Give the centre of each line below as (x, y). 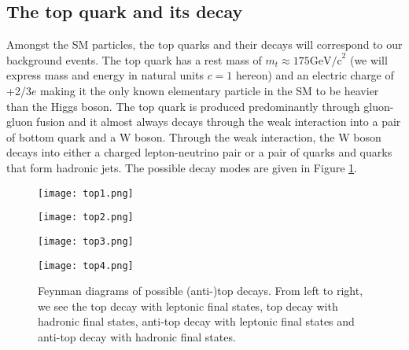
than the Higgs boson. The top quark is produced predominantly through (183, 106)
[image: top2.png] (86, 217)
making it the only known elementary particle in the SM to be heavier (210, 90)
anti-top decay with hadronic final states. (137, 336)
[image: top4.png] (86, 265)
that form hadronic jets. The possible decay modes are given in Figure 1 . (182, 167)
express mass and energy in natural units (105, 75)
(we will (368, 59)
